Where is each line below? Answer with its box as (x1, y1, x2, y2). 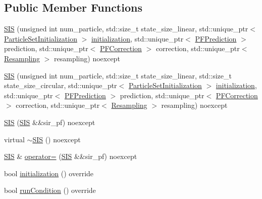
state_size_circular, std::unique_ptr (4, 80, 117, 91)
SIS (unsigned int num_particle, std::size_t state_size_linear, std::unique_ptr (4, 23, 248, 34)
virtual (4, 134, 25, 144)
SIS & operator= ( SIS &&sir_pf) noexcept (4, 151, 137, 162)
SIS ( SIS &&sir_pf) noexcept (4, 116, 95, 127)
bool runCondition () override (4, 185, 96, 195)
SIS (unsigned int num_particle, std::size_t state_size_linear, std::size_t (4, 70, 232, 81)
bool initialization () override (4, 168, 94, 178)
